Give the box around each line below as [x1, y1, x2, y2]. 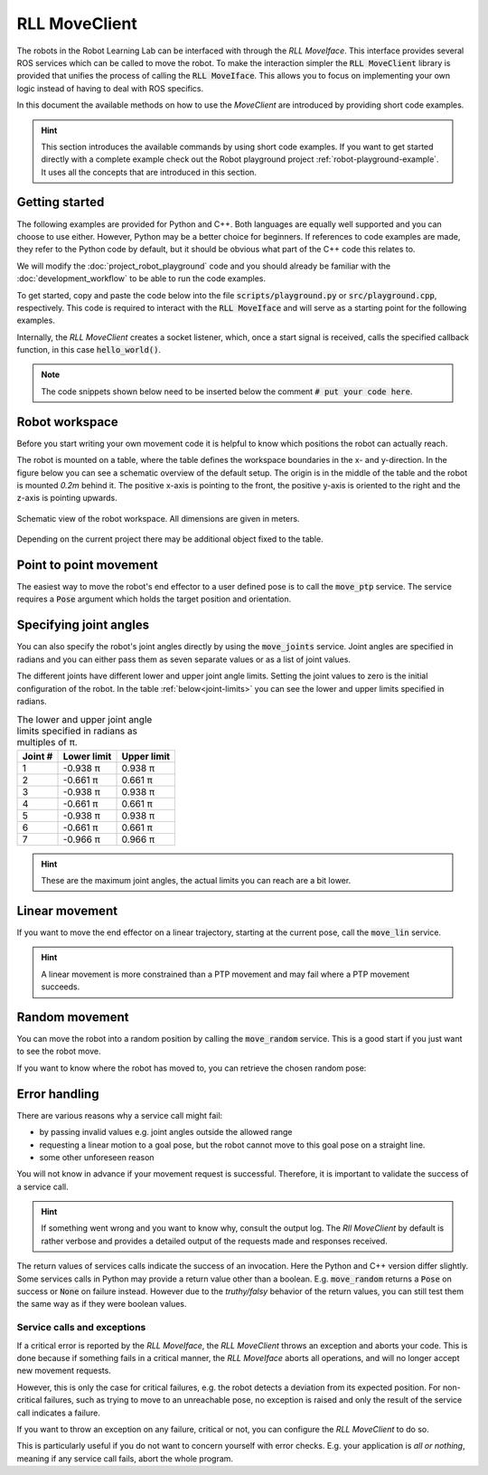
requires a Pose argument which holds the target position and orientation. [16, 593, 292, 605]
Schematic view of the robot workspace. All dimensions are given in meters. [16, 513, 300, 524]
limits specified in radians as [16, 724, 137, 737]
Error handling [16, 1086, 99, 1102]
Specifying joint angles [16, 618, 150, 633]
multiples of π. [16, 736, 78, 749]
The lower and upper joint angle [16, 714, 153, 726]
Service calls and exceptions [16, 1321, 146, 1334]
